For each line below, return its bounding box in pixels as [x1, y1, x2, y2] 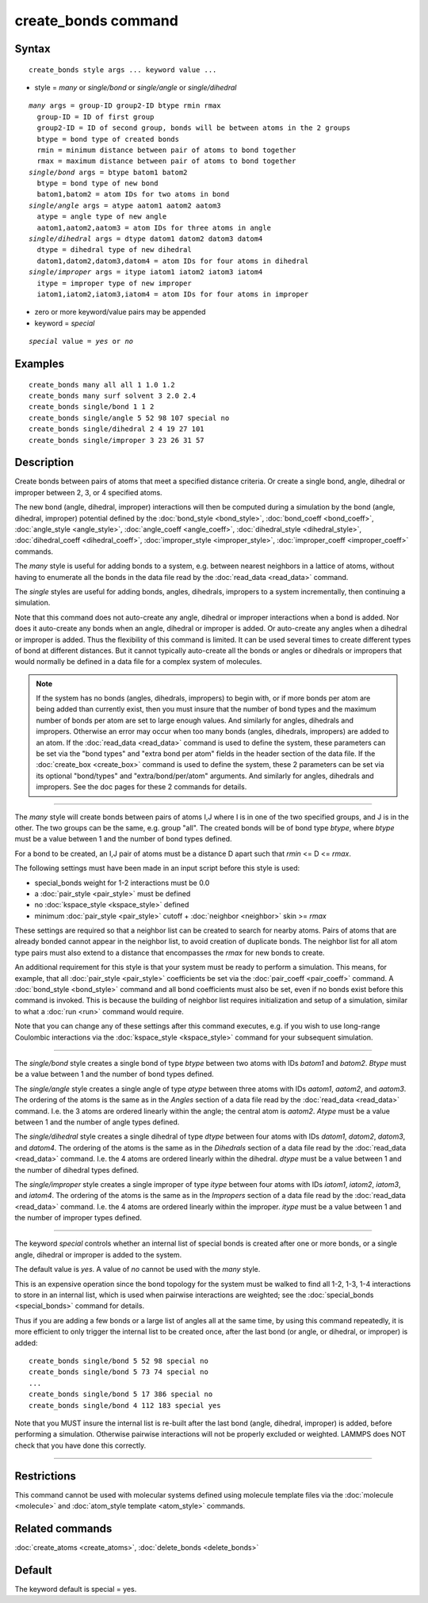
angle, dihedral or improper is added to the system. [14, 1250, 182, 1259]
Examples [14, 357, 65, 370]
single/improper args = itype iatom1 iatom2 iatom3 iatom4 [29, 268, 263, 277]
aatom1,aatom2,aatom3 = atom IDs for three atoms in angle [36, 223, 271, 232]
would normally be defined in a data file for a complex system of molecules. [14, 657, 262, 666]
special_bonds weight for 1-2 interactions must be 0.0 [34, 878, 210, 887]
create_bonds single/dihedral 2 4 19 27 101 [29, 425, 205, 433]
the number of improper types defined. [14, 1213, 142, 1223]
